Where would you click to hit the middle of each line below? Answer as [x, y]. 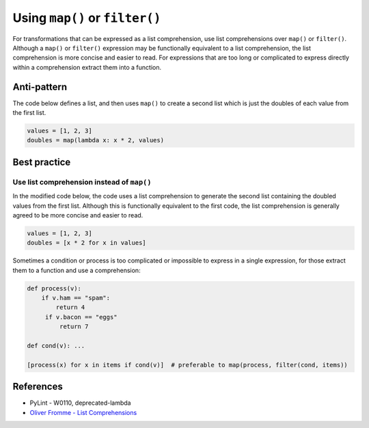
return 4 [70, 307]
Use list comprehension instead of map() [82, 182]
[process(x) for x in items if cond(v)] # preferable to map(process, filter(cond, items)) [187, 365]
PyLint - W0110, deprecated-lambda [80, 403]
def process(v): [54, 288]
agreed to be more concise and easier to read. [78, 215]
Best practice [42, 162]
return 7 [74, 327]
